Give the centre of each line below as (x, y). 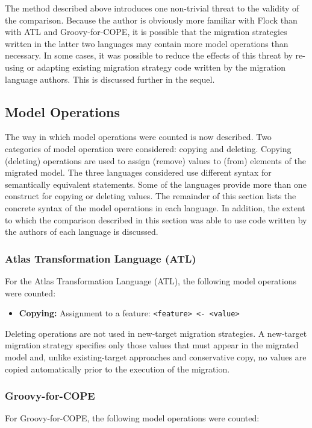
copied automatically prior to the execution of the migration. (117, 369)
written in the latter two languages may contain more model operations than (147, 43)
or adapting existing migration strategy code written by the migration (156, 67)
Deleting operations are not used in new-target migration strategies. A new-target (156, 333)
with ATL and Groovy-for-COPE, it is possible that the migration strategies (146, 32)
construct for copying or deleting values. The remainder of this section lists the (151, 196)
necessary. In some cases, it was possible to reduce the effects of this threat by (149, 55)
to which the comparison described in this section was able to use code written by (156, 219)
